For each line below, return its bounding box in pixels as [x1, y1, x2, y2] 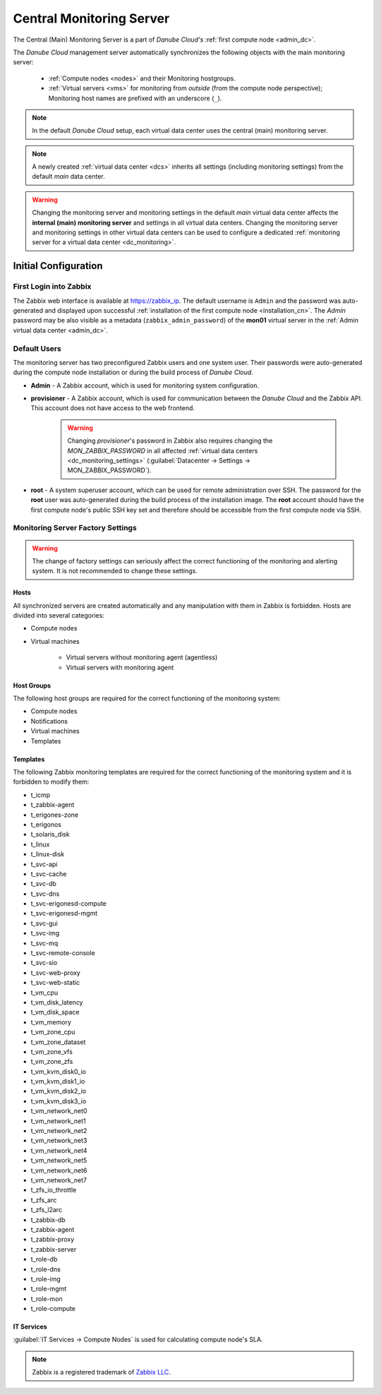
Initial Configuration [13, 260, 103, 272]
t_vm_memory [30, 1017, 72, 1026]
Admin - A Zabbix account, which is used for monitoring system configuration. [30, 381, 260, 390]
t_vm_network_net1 [30, 1116, 86, 1125]
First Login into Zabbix [13, 282, 92, 292]
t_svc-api [30, 860, 58, 868]
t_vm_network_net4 [30, 1146, 87, 1154]
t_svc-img [30, 929, 60, 938]
